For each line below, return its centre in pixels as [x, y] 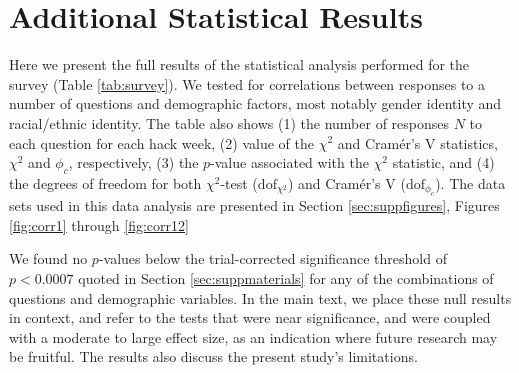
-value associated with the [289, 162]
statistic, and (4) [443, 162]
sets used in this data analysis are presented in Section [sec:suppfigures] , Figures [254, 205]
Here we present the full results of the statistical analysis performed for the [239, 64]
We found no [48, 258]
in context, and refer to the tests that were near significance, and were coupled [250, 317]
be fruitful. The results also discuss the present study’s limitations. [213, 356]
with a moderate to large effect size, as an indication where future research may [253, 336]
